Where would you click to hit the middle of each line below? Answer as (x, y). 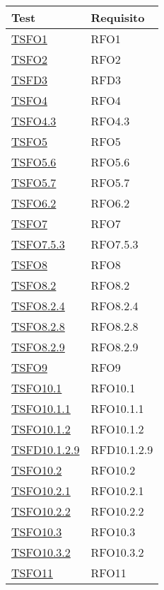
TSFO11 (32, 573)
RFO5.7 (110, 182)
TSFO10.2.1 (41, 490)
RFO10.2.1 (117, 490)
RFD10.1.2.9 (122, 449)
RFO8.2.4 (115, 306)
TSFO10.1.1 (41, 408)
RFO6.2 (110, 203)
